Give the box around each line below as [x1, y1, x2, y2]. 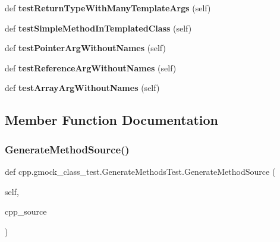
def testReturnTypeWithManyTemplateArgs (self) [5, 2, 211, 14]
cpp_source [5, 205, 47, 218]
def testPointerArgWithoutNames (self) [5, 42, 166, 54]
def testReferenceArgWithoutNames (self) [5, 61, 177, 74]
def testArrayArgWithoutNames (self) [5, 81, 160, 94]
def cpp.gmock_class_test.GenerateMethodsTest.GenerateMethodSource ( [5, 165, 276, 177]
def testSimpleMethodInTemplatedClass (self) [5, 21, 192, 34]
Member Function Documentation [5, 111, 219, 129]
